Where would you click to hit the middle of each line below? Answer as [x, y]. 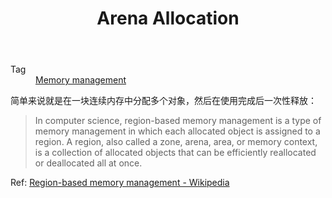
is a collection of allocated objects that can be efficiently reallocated [175, 153]
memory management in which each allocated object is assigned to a [177, 131]
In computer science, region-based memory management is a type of [178, 121]
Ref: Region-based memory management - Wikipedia [120, 183]
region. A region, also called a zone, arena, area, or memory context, [176, 142]
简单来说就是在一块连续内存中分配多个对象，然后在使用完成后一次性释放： [163, 101]
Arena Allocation [168, 18]
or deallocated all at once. [88, 163]
